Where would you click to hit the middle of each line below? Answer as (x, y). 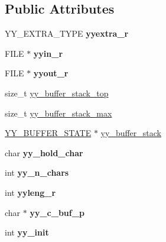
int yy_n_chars (37, 172)
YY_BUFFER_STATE (48, 133)
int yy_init (27, 232)
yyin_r (48, 53)
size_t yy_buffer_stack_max (58, 113)
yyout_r (51, 73)
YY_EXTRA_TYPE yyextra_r (67, 33)
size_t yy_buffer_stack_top (57, 93)
